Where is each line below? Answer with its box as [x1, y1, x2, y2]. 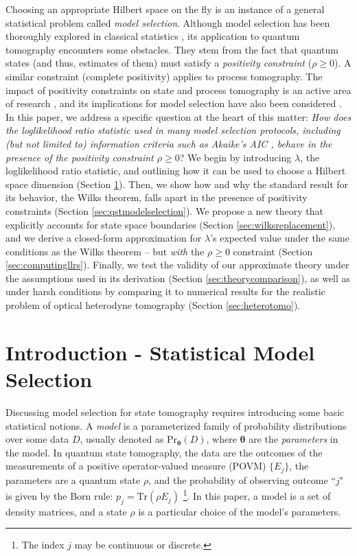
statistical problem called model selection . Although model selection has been [5, 15, 330, 30]
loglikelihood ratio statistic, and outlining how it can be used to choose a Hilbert [5, 163, 346, 178]
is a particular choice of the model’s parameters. [138, 504, 341, 518]
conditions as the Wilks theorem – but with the [5, 244, 205, 258]
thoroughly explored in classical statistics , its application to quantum [5, 29, 300, 43]
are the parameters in [249, 432, 338, 446]
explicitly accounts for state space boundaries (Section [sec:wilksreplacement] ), [5, 217, 336, 231]
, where [206, 432, 237, 446]
